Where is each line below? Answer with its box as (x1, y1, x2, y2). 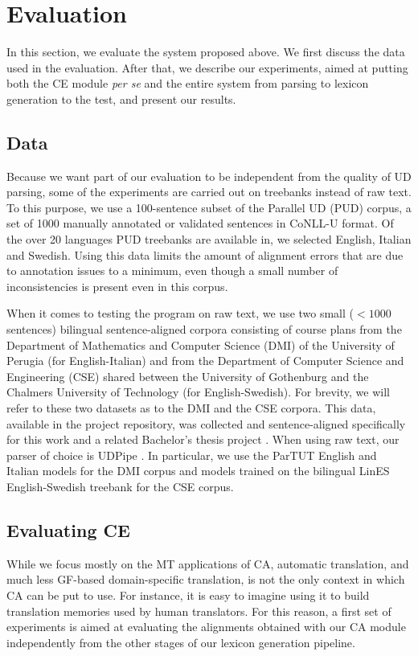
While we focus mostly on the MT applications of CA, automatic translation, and (6, 555, 409, 572)
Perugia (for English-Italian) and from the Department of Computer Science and (6, 352, 404, 369)
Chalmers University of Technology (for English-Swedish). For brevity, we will (6, 383, 390, 400)
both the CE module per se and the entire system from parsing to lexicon (6, 75, 369, 92)
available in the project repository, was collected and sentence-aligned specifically (6, 415, 406, 432)
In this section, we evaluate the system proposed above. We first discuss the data (6, 43, 405, 60)
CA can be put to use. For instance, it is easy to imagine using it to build (6, 586, 370, 603)
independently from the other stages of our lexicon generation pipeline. (6, 633, 355, 650)
